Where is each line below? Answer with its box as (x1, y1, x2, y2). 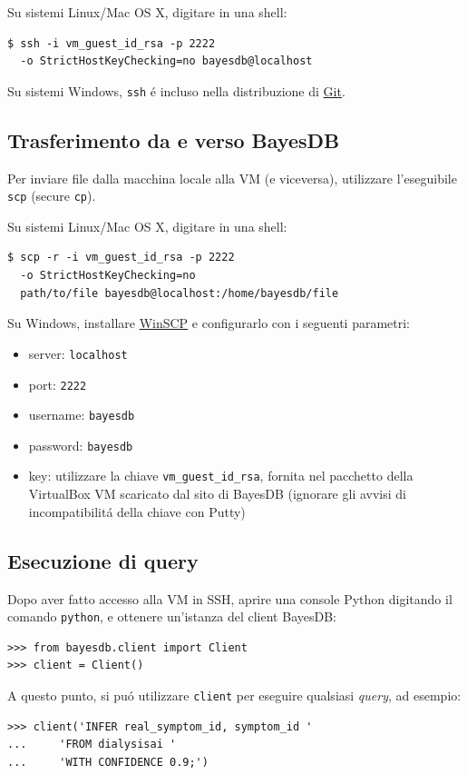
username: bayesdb (28, 405, 135, 424)
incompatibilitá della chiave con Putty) (28, 502, 246, 521)
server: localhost (28, 343, 128, 363)
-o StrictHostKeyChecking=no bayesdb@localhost (20, 55, 313, 68)
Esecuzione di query (7, 546, 199, 574)
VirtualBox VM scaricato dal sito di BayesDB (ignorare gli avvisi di (28, 484, 406, 503)
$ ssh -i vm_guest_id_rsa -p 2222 (7, 36, 216, 50)
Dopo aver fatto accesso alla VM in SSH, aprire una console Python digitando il (7, 589, 452, 608)
